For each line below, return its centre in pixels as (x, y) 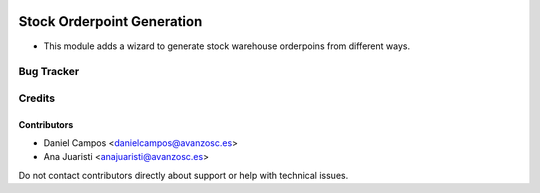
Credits (36, 98)
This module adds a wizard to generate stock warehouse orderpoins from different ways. (226, 46)
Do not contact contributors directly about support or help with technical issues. (183, 175)
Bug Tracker (49, 72)
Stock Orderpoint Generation (110, 21)
